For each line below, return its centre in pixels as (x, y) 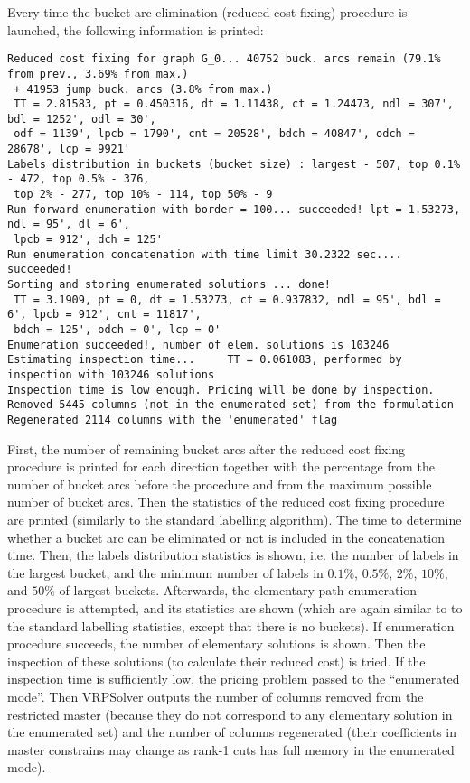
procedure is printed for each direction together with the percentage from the (221, 466)
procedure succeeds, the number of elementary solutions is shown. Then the (216, 643)
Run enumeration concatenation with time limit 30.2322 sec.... (205, 254)
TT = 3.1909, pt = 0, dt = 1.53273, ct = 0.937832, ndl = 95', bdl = (227, 299)
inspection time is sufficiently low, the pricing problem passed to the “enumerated (234, 679)
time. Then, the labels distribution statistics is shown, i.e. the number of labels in (233, 555)
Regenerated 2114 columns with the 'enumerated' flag (173, 419)
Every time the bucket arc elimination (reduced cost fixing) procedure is (207, 12)
